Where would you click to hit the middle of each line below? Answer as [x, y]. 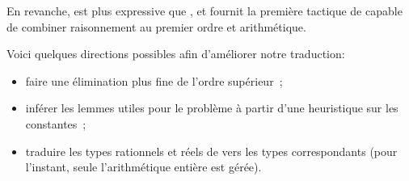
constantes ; [56, 123]
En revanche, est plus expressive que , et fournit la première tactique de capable [204, 11]
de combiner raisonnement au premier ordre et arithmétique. [156, 26]
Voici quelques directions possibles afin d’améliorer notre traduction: [176, 54]
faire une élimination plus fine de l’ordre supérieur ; [154, 80]
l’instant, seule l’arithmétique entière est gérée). [143, 167]
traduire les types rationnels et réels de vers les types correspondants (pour [211, 151]
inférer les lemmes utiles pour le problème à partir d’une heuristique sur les [212, 108]
